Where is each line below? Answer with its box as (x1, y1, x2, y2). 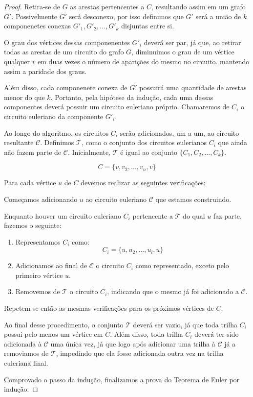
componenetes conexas (4, 21, 71, 31)
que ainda (218, 137, 248, 148)
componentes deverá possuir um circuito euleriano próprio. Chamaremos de (4, 101, 230, 112)
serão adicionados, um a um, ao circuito (120, 127, 239, 138)
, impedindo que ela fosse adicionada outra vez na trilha (56, 348, 224, 358)
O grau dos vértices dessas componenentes (4, 37, 130, 47)
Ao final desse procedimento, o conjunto (4, 319, 124, 329)
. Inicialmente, (67, 147, 111, 157)
